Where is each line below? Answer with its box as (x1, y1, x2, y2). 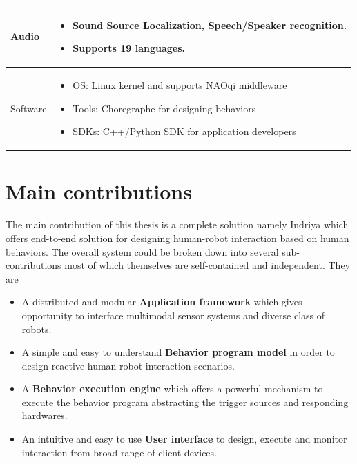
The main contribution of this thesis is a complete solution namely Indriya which (6, 217, 349, 232)
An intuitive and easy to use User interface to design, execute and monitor (21, 432, 347, 446)
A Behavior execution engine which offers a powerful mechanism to (21, 381, 323, 396)
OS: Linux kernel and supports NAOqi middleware (73, 77, 287, 92)
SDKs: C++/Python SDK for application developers (73, 124, 296, 139)
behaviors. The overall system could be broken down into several (6, 244, 279, 259)
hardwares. (21, 408, 68, 423)
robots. (21, 321, 52, 336)
